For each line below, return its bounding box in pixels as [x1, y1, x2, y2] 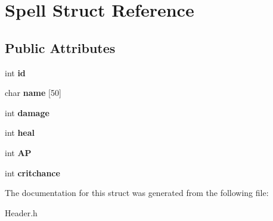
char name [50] [5, 86, 61, 99]
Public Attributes [5, 38, 116, 57]
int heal [5, 126, 35, 139]
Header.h [5, 206, 38, 219]
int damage [5, 106, 49, 119]
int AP [5, 146, 32, 158]
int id [5, 66, 26, 79]
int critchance [5, 166, 60, 179]
